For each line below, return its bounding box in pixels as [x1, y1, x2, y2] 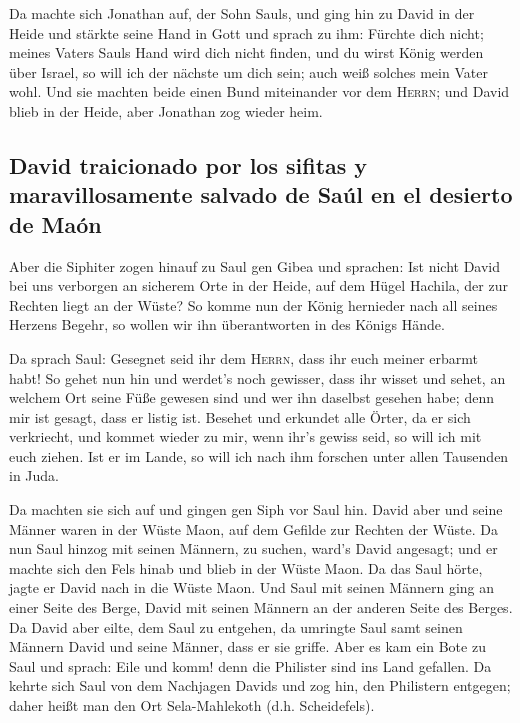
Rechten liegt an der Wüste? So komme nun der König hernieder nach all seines [9, 294, 498, 315]
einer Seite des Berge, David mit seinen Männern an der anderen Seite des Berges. [9, 597, 513, 618]
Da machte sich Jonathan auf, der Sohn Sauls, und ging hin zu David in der [9, 3, 475, 23]
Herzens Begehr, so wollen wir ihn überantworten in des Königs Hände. [9, 314, 445, 335]
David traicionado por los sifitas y [9, 149, 368, 180]
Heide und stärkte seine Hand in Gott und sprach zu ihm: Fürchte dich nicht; [9, 22, 484, 43]
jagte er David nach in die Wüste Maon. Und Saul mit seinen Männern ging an [9, 577, 495, 598]
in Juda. [9, 465, 59, 486]
